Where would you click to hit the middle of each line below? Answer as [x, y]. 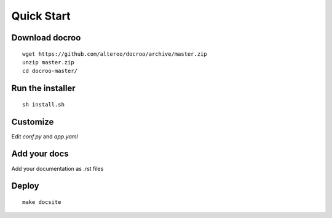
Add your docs [40, 154]
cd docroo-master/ [50, 71]
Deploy [25, 186]
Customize [33, 122]
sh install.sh [43, 104]
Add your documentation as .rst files [57, 168]
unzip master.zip [48, 62]
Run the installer [44, 88]
